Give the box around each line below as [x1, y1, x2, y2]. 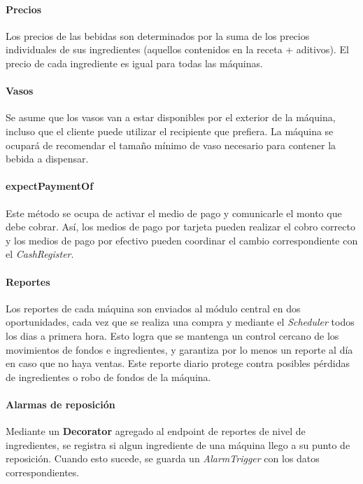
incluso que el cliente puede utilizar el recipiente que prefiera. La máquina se [6, 123, 334, 138]
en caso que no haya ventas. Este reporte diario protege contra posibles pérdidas [6, 356, 350, 371]
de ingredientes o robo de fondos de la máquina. [6, 369, 211, 384]
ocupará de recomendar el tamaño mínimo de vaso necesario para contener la [6, 137, 336, 152]
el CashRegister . [6, 247, 74, 261]
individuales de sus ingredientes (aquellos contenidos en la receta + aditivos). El [6, 42, 349, 57]
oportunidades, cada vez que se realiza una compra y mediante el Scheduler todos [6, 314, 355, 329]
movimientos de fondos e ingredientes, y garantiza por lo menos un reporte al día [6, 342, 353, 357]
